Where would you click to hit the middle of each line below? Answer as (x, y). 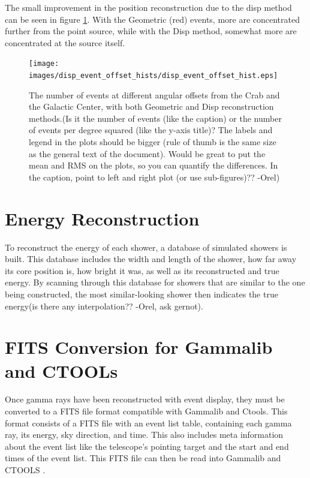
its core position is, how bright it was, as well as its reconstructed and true (142, 270)
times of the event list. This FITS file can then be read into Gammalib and (143, 458)
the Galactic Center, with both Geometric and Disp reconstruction (151, 106)
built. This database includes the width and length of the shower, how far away (151, 259)
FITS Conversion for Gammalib (139, 347)
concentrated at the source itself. (65, 42)
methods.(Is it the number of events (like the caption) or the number (155, 118)
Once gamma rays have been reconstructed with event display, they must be (145, 399)
